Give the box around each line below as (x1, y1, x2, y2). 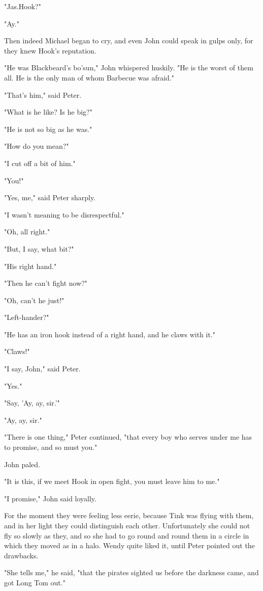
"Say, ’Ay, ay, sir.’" (4, 397, 60, 408)
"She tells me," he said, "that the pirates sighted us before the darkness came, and (4, 567, 259, 578)
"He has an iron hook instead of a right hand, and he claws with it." (4, 329, 216, 339)
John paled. (4, 459, 40, 469)
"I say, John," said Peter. (4, 363, 81, 374)
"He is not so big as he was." (4, 123, 92, 134)
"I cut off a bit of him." (4, 157, 76, 168)
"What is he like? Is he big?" (4, 106, 92, 117)
